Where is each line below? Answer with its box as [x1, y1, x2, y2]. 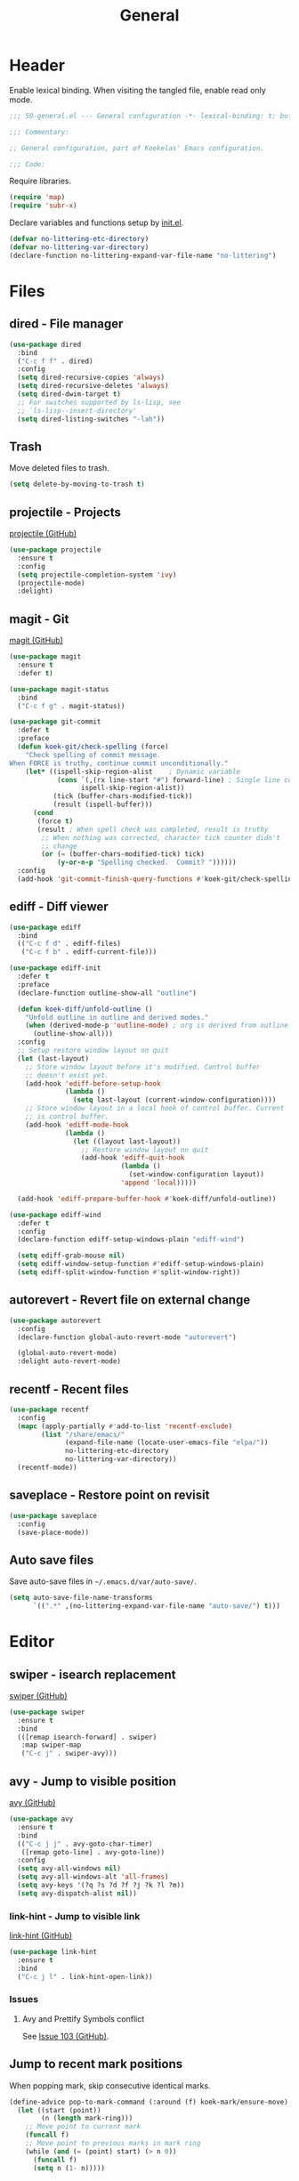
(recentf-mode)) [17, 1463, 77, 1473]
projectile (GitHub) [9, 529, 77, 539]
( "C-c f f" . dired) [17, 357, 93, 366]
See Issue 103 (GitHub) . [21, 2031, 109, 2041]
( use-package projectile [9, 545, 101, 554]
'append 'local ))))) [120, 1178, 198, 1188]
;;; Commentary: [9, 127, 69, 136]
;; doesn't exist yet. [25, 1070, 109, 1079]
